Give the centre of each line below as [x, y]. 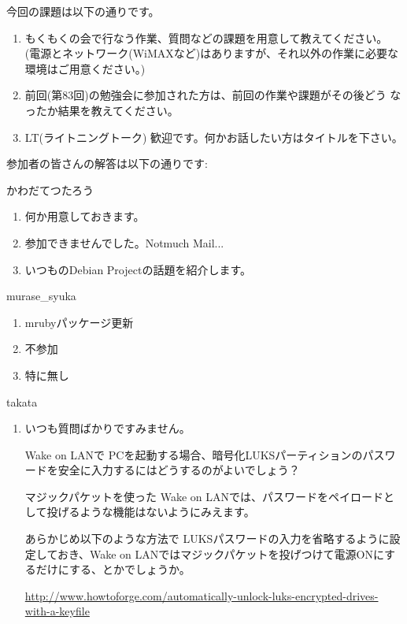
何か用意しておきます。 [85, 216]
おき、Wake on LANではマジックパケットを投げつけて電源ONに [221, 553]
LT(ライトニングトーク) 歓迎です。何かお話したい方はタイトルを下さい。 [214, 137]
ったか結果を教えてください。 [102, 110]
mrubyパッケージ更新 [79, 322]
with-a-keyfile [57, 611]
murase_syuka [41, 296]
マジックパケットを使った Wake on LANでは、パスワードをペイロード [204, 496]
